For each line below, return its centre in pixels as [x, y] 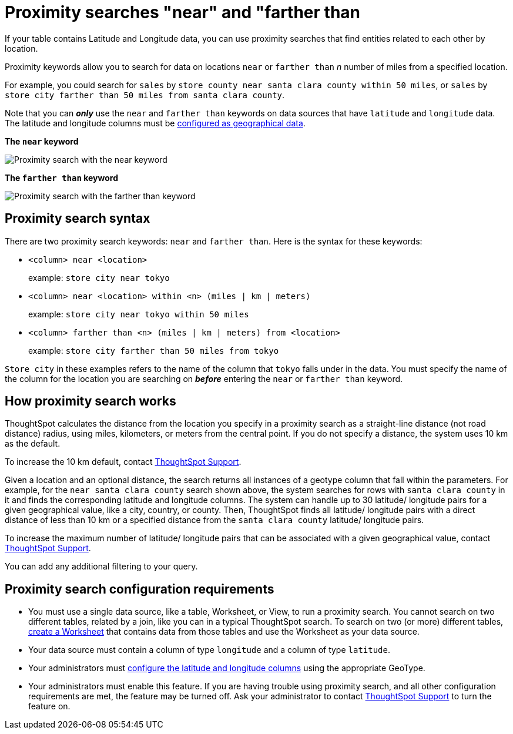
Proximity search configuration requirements [140, 589]
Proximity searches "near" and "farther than [183, 12]
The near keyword [42, 141]
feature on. [49, 706]
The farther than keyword [61, 177]
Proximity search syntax [78, 219]
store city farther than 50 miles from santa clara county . [145, 95]
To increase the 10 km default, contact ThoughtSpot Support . [123, 462]
